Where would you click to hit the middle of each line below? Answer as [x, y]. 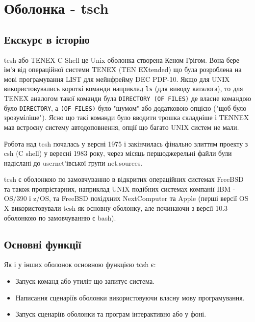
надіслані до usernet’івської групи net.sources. [73, 162]
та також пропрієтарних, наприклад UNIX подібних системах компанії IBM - [120, 188]
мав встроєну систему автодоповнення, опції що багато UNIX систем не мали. [122, 127]
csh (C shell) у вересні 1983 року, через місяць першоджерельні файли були [118, 153]
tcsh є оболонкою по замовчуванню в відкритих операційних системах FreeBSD [124, 179]
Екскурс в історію [47, 39]
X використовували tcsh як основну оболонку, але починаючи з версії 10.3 [116, 208]
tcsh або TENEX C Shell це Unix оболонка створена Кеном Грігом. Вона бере [122, 60]
